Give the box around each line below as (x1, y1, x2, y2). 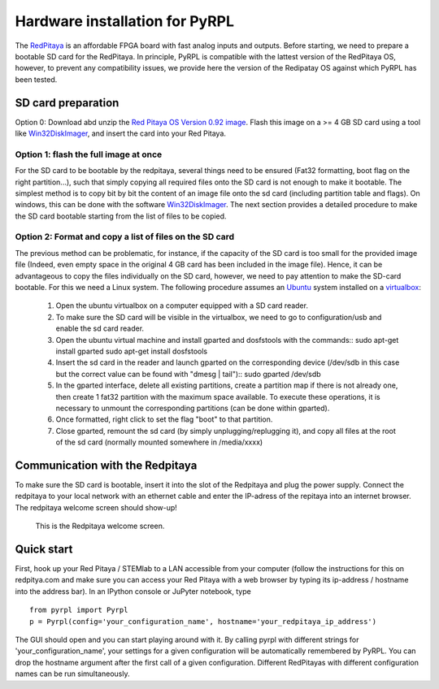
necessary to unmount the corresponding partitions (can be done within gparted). (55, 403, 330, 413)
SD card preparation (15, 96, 120, 110)
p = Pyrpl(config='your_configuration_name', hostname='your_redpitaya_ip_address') (29, 617, 377, 626)
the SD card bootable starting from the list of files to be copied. (15, 211, 227, 221)
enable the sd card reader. (55, 323, 145, 333)
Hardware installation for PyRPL (15, 12, 235, 30)
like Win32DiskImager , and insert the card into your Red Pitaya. (15, 128, 227, 138)
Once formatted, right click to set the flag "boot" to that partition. (55, 414, 273, 424)
